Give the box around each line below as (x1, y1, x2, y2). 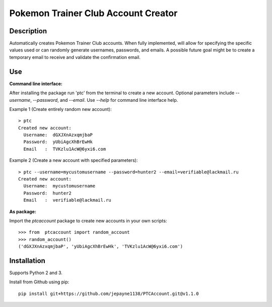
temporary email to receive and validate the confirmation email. (9, 54, 141, 60)
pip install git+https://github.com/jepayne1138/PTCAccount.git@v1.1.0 (18, 290, 199, 296)
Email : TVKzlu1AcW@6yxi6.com (23, 146, 106, 152)
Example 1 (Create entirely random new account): (9, 106, 112, 112)
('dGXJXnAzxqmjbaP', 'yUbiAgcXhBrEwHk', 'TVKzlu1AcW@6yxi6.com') (18, 243, 183, 250)
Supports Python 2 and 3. (9, 270, 63, 276)
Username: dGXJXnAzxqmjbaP (23, 132, 93, 138)
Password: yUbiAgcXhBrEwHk (23, 139, 93, 145)
